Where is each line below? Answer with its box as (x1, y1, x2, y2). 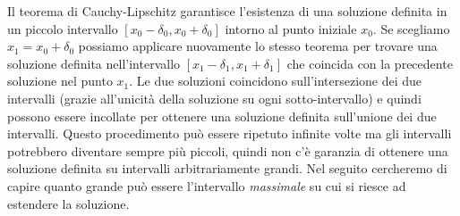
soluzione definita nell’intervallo (7, 54, 181, 72)
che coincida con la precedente (286, 54, 453, 72)
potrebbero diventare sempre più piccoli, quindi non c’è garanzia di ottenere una (7, 141, 448, 160)
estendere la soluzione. (7, 194, 130, 212)
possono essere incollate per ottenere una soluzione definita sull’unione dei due (7, 106, 437, 125)
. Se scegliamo (372, 19, 450, 37)
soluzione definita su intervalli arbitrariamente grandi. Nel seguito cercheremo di (7, 159, 447, 178)
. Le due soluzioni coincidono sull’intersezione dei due (129, 71, 422, 90)
